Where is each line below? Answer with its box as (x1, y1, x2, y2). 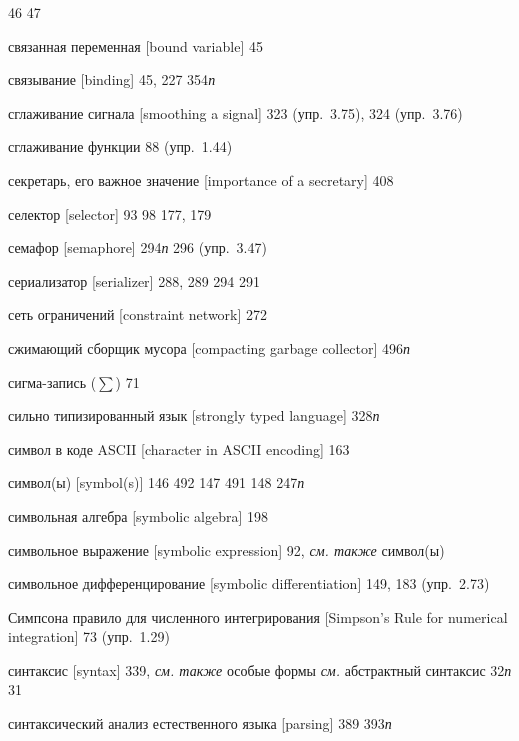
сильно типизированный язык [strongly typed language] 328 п (8, 405, 380, 426)
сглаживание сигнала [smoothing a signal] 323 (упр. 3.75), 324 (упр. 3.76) (8, 102, 463, 123)
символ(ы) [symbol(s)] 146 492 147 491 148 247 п (8, 472, 305, 493)
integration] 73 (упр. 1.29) (8, 626, 170, 647)
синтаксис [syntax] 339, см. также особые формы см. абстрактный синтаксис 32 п (8, 659, 512, 680)
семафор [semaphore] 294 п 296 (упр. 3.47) (8, 237, 267, 258)
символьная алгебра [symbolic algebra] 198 (8, 505, 269, 526)
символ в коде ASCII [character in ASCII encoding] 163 (8, 438, 350, 459)
